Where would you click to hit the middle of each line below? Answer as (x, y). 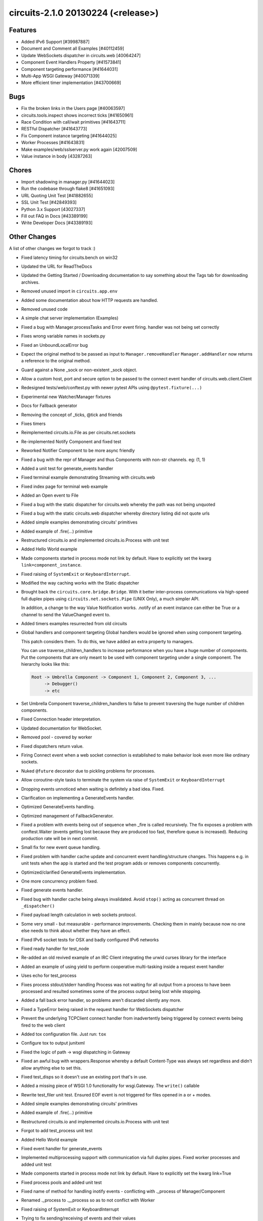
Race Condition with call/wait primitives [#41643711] (74, 122)
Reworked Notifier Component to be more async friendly (78, 451)
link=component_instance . (51, 565)
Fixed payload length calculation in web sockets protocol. (79, 915)
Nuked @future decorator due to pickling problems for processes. (88, 771)
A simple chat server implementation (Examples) (70, 318)
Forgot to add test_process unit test (57, 1131)
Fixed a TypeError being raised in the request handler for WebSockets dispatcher (103, 1009)
